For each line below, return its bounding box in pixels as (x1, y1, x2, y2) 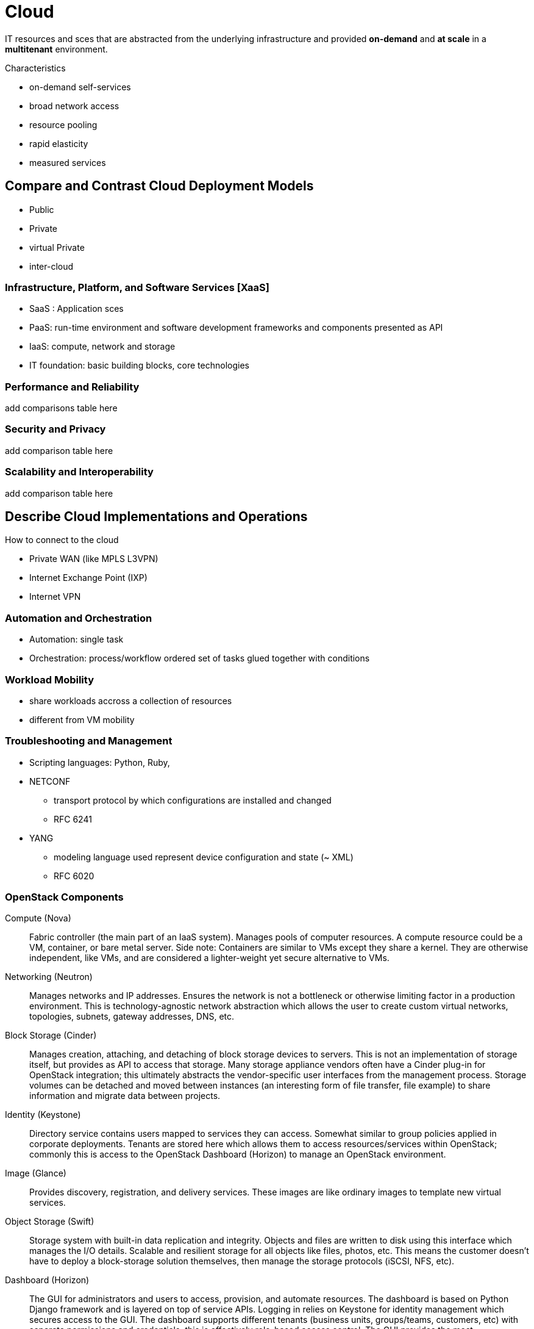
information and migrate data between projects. (29, 1090, 221, 1101)
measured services (29, 157, 106, 168)
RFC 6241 (54, 813, 92, 824)
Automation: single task (29, 634, 124, 645)
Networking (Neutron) (5, 971, 93, 982)
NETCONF (29, 776, 71, 787)
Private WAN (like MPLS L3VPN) (29, 553, 158, 564)
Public (29, 204, 54, 215)
